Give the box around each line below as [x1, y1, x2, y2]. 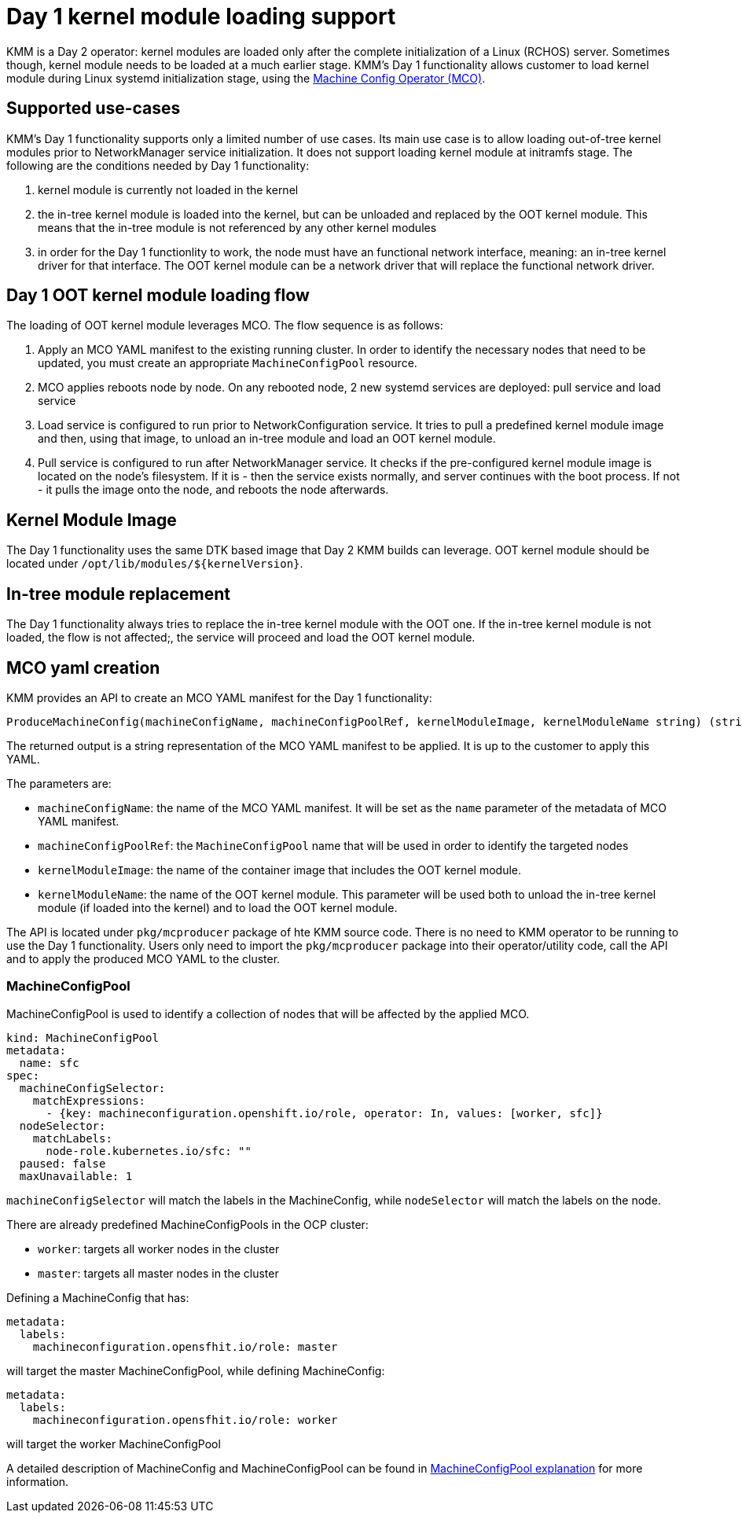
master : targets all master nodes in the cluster [38, 1266, 279, 1280]
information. [6, 1474, 69, 1488]
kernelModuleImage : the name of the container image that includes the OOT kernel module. [38, 862, 522, 877]
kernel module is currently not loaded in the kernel [38, 182, 299, 197]
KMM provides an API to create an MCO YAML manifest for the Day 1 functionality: [6, 690, 432, 704]
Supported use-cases [6, 98, 181, 119]
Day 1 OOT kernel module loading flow [6, 285, 310, 306]
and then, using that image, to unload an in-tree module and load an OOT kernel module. [38, 432, 496, 446]
